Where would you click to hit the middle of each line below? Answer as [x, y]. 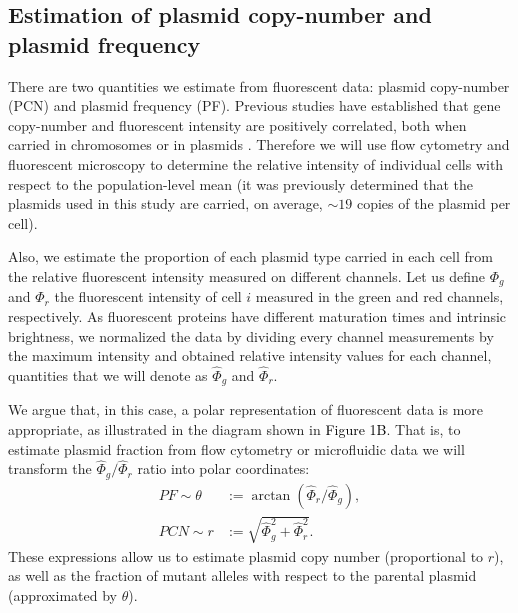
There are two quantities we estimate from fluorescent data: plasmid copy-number [259, 85]
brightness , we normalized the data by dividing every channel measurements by [251, 335]
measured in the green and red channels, [379, 296]
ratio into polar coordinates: [223, 468]
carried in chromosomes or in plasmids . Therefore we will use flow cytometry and [259, 144]
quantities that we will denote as [108, 374]
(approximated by [62, 594]
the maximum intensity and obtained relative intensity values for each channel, [250, 355]
